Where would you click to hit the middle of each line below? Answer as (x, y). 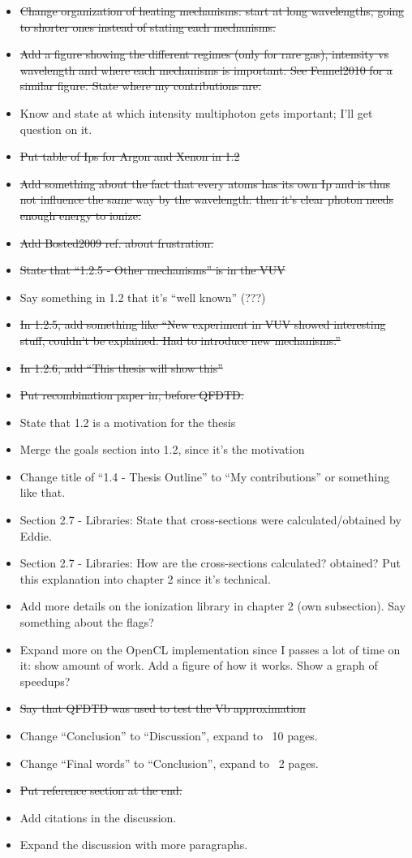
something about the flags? (87, 622)
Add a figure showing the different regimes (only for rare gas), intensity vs (204, 54)
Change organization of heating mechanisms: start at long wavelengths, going (212, 11)
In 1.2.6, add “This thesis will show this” (121, 367)
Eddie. (36, 535)
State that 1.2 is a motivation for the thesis (128, 422)
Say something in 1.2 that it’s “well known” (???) (143, 297)
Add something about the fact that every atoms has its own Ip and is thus (205, 183)
